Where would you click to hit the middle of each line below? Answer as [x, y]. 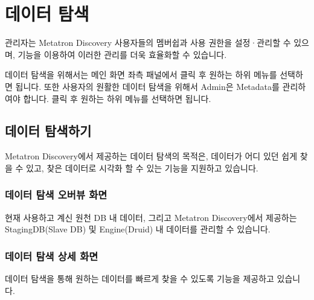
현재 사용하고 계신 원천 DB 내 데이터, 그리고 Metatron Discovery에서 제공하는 [151, 217]
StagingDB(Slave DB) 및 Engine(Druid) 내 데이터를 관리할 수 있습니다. [138, 229]
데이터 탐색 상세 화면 [52, 256]
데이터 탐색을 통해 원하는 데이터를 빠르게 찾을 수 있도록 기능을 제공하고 [139, 279]
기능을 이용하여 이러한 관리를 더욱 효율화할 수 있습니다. [122, 54]
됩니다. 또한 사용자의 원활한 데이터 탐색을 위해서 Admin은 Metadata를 [147, 86]
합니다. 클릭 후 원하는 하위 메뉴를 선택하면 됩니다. [117, 98]
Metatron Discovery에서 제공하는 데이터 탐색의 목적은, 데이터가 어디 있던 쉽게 [151, 156]
